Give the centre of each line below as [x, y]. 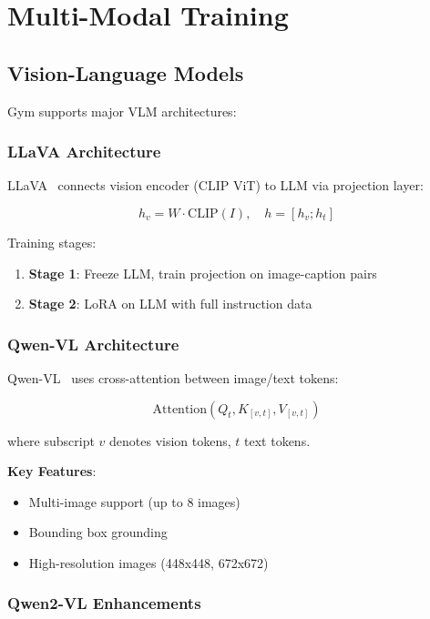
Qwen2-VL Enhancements [104, 603]
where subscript [51, 440]
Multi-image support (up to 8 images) [134, 501]
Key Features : [52, 471]
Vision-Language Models [126, 72]
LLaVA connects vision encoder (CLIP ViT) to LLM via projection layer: [215, 185]
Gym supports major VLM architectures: [122, 111]
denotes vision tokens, [170, 440]
